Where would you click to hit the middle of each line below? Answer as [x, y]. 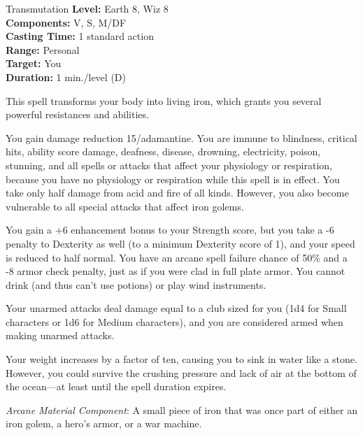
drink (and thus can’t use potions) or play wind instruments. [136, 284]
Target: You [34, 63]
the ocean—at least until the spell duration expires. [116, 386]
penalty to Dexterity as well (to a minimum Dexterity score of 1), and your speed [180, 243]
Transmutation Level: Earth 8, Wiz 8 [87, 8]
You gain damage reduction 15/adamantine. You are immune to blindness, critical [181, 137]
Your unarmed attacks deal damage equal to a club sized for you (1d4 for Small [176, 308]
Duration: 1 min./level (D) [66, 77]
